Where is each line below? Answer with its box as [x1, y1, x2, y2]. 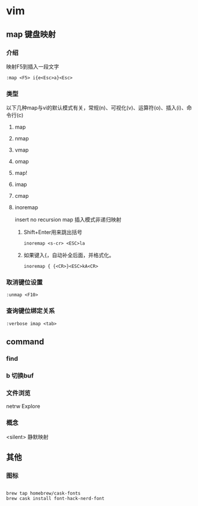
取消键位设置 [6, 278, 43, 287]
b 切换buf [6, 372, 34, 380]
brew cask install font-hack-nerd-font [6, 496, 105, 502]
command [6, 337, 44, 347]
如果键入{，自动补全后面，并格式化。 [23, 252, 114, 259]
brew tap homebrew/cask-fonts [6, 491, 81, 497]
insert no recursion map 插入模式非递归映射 [14, 216, 122, 223]
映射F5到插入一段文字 [6, 63, 59, 70]
